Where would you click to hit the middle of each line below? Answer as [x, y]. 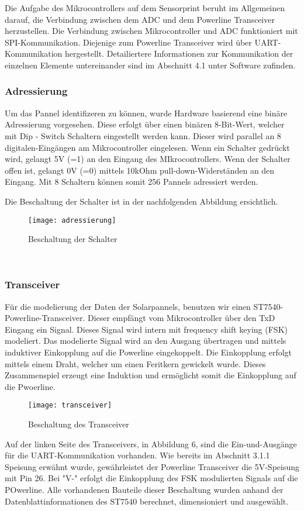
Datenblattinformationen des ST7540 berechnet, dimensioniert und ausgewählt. [147, 501]
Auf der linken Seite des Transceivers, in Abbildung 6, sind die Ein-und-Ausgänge [151, 443]
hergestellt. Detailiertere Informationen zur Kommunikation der [179, 53]
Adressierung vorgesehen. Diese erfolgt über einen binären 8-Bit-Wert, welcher [145, 124]
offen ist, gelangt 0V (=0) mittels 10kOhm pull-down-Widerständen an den [140, 170]
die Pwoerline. [30, 386]
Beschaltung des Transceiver [79, 424]
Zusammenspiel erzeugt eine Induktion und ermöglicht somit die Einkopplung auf [151, 375]
